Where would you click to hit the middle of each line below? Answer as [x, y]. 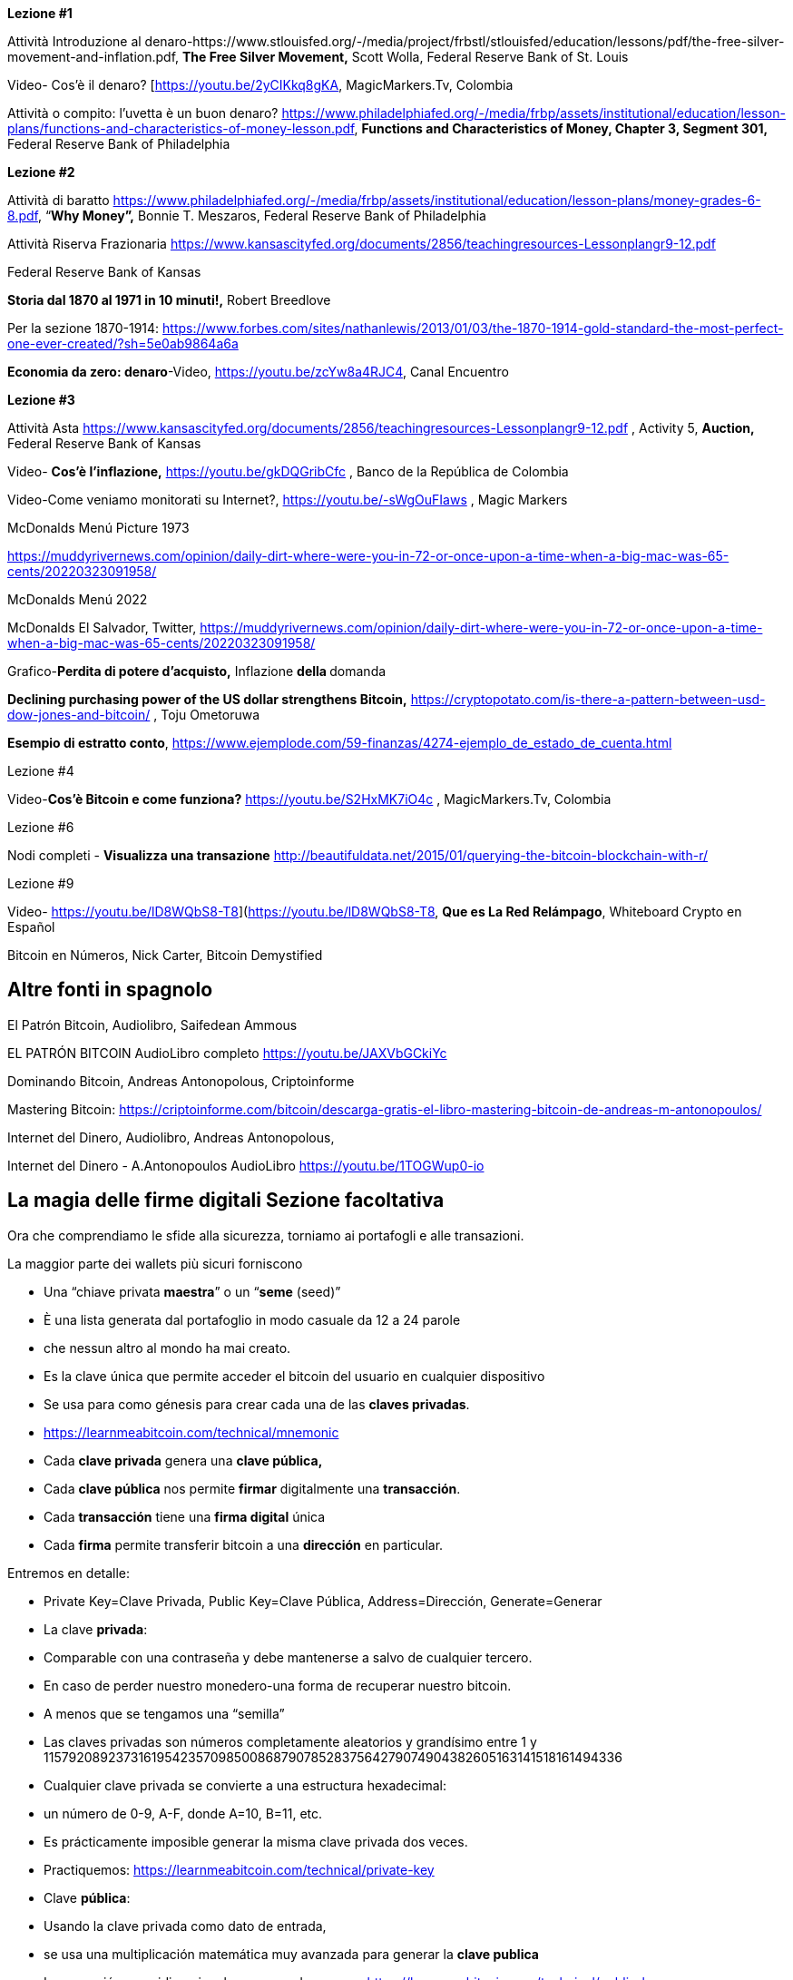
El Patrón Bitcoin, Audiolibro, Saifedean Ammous [152, 1024]
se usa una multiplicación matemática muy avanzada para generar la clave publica [291, 1954]
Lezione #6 [41, 827]
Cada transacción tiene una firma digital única [185, 1516]
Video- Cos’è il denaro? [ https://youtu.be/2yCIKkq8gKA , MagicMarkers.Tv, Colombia [260, 85]
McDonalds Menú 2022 [78, 599]
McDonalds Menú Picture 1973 [98, 528]
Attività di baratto [59, 200]
